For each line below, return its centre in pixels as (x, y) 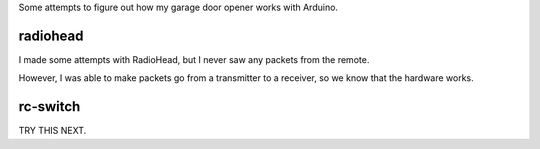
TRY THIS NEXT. (52, 131)
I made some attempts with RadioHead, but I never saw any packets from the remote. (194, 59)
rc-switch (49, 106)
